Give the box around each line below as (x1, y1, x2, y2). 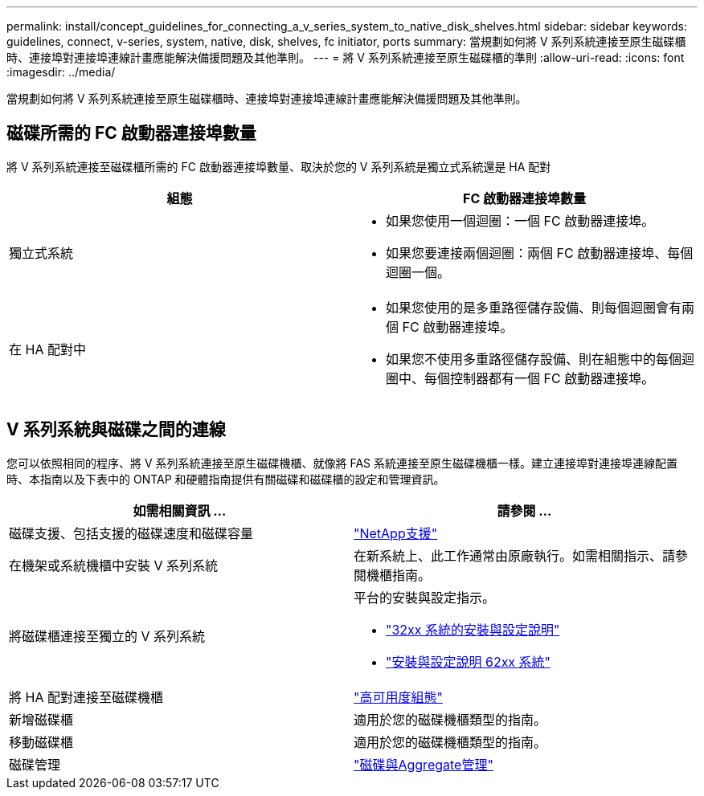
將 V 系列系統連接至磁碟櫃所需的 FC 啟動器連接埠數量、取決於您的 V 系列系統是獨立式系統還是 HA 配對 (6, 159, 551, 173)
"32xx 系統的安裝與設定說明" (386, 621, 560, 638)
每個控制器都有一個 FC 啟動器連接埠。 (424, 369, 655, 386)
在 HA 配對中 (9, 341, 86, 357)
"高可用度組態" (354, 688, 443, 705)
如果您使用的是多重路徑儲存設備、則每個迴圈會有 (386, 299, 682, 316)
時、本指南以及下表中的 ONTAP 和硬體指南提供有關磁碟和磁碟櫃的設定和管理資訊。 (6, 471, 445, 486)
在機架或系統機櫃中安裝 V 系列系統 (9, 557, 219, 574)
